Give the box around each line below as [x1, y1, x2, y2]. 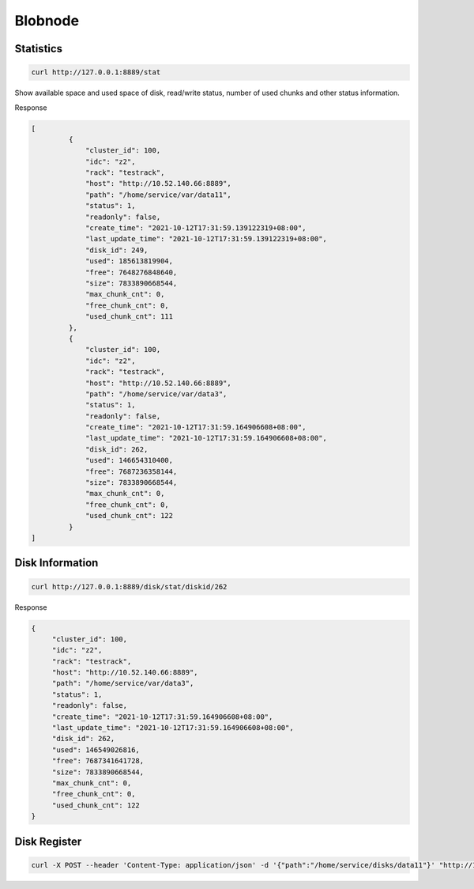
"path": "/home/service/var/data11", [85, 190, 232, 199]
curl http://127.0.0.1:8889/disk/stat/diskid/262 [31, 582, 228, 591]
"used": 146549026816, [51, 745, 140, 755]
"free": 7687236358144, [85, 467, 178, 476]
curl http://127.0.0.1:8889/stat [31, 68, 161, 77]
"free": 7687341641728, [51, 756, 145, 766]
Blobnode [14, 12, 79, 29]
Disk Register [14, 834, 82, 848]
